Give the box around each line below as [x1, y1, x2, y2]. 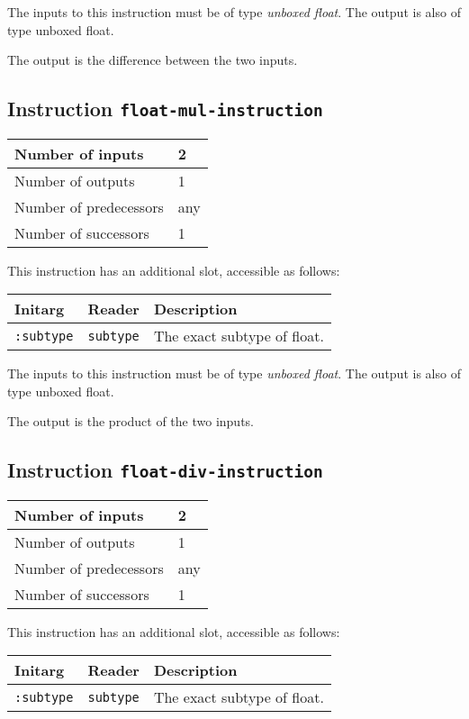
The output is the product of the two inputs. [7, 412, 254, 431]
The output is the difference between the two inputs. [7, 50, 298, 69]
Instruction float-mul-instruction [7, 95, 323, 123]
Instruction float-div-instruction [7, 456, 323, 484]
